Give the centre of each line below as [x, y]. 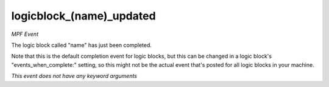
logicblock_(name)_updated [83, 16]
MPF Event [25, 34]
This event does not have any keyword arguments [74, 76]
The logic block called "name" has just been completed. [82, 45]
